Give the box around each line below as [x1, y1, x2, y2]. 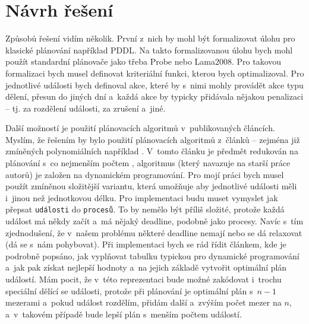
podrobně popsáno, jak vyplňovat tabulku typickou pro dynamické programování [5, 249, 299, 262]
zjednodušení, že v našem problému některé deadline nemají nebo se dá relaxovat [5, 226, 302, 239]
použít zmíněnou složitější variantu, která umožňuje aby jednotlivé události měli [5, 180, 297, 192]
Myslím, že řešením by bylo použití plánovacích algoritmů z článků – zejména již [5, 133, 300, 145]
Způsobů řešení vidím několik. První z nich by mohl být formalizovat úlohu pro [5, 32, 295, 45]
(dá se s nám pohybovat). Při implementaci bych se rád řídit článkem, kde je [5, 238, 286, 250]
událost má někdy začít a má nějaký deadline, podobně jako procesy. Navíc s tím [5, 215, 304, 227]
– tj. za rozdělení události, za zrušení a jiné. [5, 101, 166, 114]
